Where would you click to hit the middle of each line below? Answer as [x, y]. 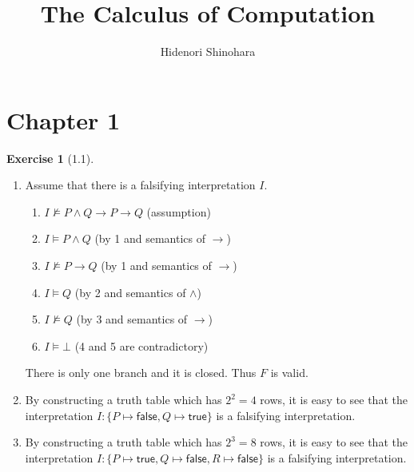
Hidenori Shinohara [208, 52]
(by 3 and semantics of [132, 319]
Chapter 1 [64, 119]
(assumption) [179, 211]
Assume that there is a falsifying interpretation [140, 185]
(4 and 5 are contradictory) [141, 345]
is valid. [289, 373]
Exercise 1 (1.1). [50, 158]
